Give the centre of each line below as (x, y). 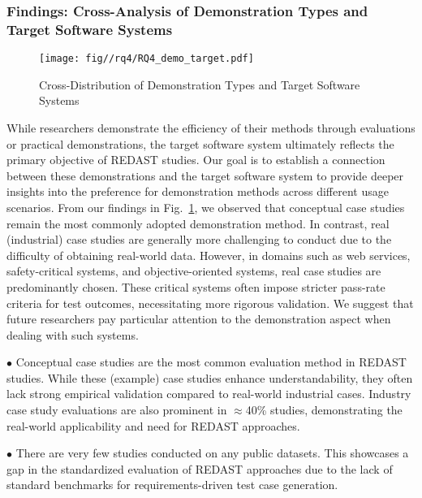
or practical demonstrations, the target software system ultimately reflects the (200, 143)
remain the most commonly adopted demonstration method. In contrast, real (198, 223)
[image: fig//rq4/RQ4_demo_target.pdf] (146, 59)
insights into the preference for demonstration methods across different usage (198, 191)
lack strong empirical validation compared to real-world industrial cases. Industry (209, 394)
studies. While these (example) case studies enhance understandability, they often (210, 377)
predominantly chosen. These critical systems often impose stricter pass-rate (196, 286)
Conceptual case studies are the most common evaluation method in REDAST (211, 362)
